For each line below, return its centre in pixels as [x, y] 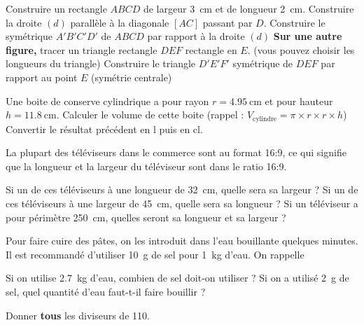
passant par [227, 22]
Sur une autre [308, 36]
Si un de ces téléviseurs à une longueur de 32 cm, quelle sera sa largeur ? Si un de [182, 189]
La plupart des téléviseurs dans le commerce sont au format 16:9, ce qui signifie [176, 152]
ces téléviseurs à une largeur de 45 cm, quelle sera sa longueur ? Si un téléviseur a [182, 203]
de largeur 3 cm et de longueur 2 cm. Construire [248, 8]
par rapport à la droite [196, 36]
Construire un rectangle [56, 8]
